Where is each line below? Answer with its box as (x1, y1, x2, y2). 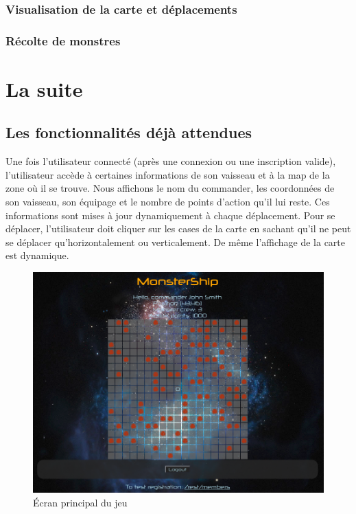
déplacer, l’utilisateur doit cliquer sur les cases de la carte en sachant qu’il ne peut (5, 221, 351, 236)
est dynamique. (5, 248, 69, 262)
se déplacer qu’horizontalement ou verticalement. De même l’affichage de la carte (5, 234, 346, 249)
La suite (5, 74, 83, 102)
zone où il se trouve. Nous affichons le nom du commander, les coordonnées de (5, 181, 335, 195)
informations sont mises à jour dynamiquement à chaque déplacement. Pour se (5, 208, 335, 222)
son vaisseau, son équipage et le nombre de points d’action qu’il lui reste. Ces (5, 194, 330, 209)
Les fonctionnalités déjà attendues (5, 122, 252, 143)
